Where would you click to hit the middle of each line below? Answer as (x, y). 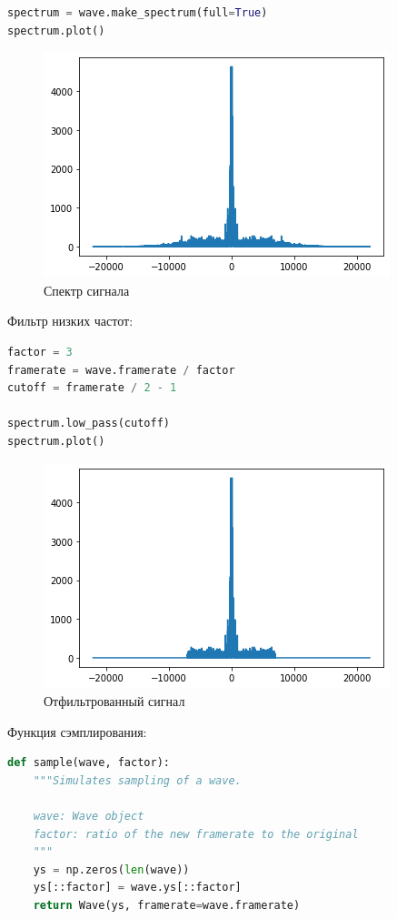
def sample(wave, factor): (89, 763)
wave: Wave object (89, 817)
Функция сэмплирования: (77, 731)
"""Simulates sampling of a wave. (137, 780)
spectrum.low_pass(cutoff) (89, 424)
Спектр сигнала (87, 290)
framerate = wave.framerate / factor (121, 370)
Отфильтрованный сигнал (114, 701)
